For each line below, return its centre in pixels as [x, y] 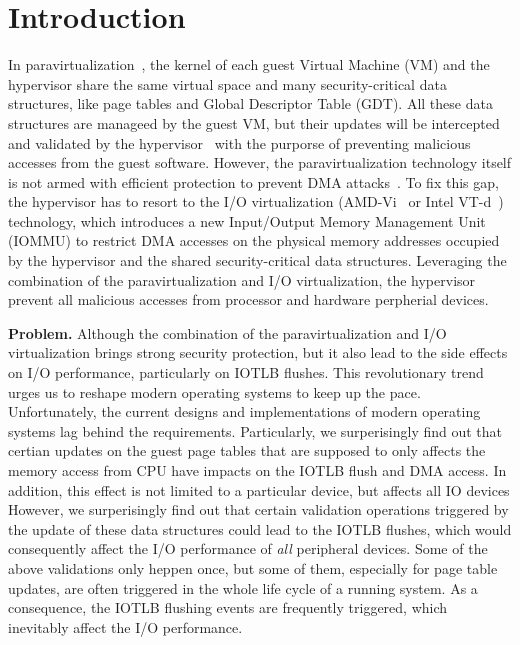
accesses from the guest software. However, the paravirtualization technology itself [260, 162]
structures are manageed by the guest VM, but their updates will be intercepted [254, 122]
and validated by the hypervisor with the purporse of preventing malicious [239, 142]
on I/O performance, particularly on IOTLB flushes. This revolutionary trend [246, 372]
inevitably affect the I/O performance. [125, 626]
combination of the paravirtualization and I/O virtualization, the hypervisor [242, 279]
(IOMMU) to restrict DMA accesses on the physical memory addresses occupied [254, 240]
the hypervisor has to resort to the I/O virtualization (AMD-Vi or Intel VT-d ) [256, 201]
